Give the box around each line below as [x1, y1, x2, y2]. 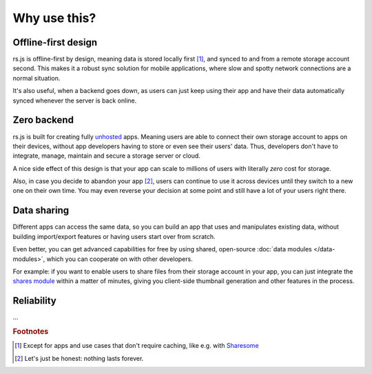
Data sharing [12, 205, 70, 216]
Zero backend [12, 114, 74, 126]
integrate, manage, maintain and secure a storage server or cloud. [12, 152, 201, 160]
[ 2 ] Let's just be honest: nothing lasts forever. [14, 354, 144, 362]
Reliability [12, 295, 56, 307]
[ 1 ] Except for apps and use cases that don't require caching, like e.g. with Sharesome [14, 342, 259, 350]
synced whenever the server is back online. [12, 96, 137, 105]
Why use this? [12, 10, 96, 25]
